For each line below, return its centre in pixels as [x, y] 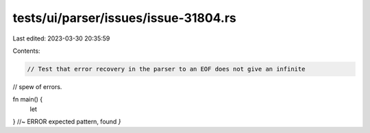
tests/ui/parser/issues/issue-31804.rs [124, 18]
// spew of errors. [37, 86]
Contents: [26, 51]
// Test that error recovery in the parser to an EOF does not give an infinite [166, 69]
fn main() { [28, 99]
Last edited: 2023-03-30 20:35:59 [61, 38]
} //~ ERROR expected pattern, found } [67, 122]
